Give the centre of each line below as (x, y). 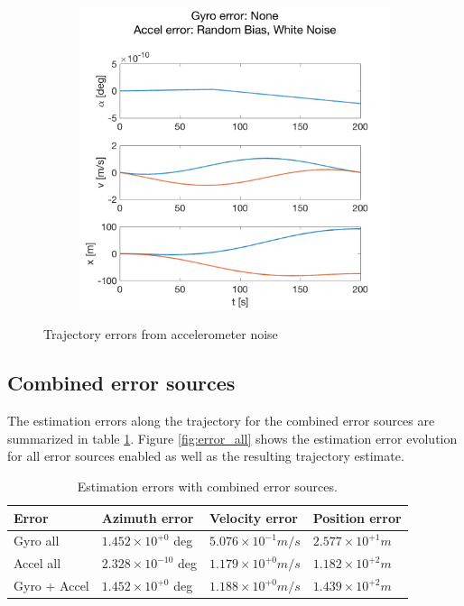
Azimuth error (148, 517)
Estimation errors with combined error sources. (207, 487)
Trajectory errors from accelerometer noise (161, 334)
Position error (357, 517)
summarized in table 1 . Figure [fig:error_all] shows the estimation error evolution (232, 438)
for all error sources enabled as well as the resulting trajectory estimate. (206, 456)
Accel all (37, 563)
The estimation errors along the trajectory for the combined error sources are (221, 421)
